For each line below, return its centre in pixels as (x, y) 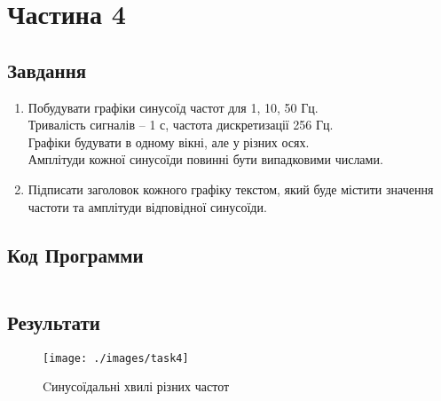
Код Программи (75, 254)
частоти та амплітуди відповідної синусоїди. (147, 206)
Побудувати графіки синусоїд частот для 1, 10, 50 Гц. (173, 107)
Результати (54, 322)
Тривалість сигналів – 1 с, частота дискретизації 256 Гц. (181, 125)
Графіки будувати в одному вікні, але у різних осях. (169, 142)
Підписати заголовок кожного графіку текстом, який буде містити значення (231, 189)
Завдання (47, 70)
